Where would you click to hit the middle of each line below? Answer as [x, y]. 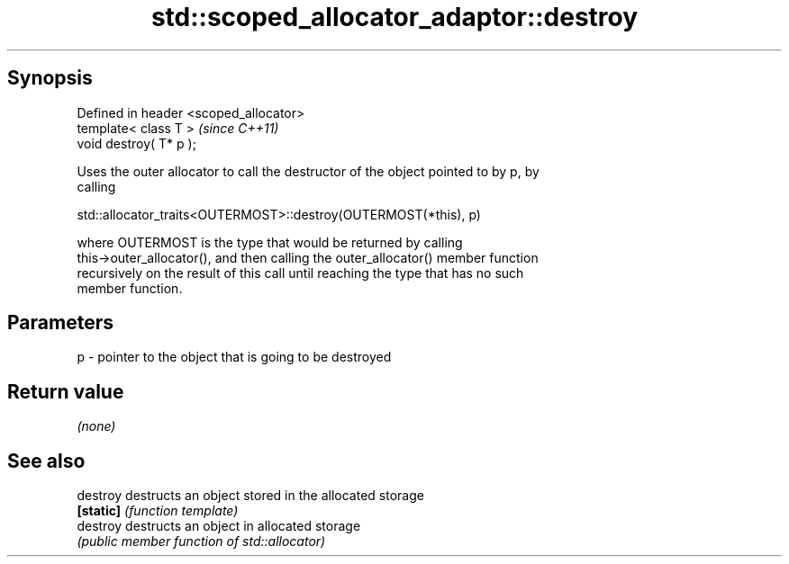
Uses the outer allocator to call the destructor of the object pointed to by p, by [308, 171]
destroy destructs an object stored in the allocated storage [250, 496]
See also [46, 461]
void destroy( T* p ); [136, 143]
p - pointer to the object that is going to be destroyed [234, 357]
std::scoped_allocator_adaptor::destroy [394, 17]
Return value [66, 391]
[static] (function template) [158, 511]
